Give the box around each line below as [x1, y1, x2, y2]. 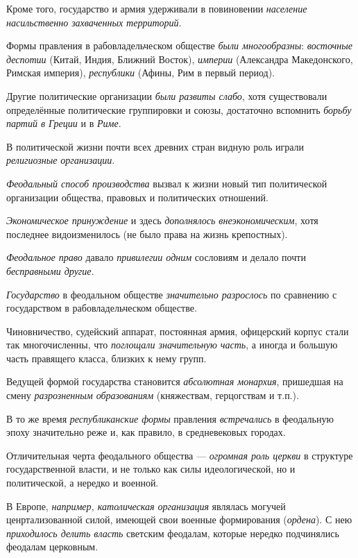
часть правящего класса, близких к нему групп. [6, 350, 207, 365]
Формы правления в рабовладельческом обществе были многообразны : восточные [6, 38, 352, 53]
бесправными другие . [6, 263, 94, 278]
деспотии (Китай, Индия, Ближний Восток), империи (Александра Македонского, [6, 51, 353, 66]
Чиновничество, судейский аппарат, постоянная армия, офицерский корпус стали [6, 323, 349, 338]
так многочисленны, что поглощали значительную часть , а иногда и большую [6, 337, 338, 352]
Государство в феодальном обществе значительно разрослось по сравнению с [6, 287, 337, 301]
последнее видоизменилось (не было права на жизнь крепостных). [6, 226, 288, 241]
